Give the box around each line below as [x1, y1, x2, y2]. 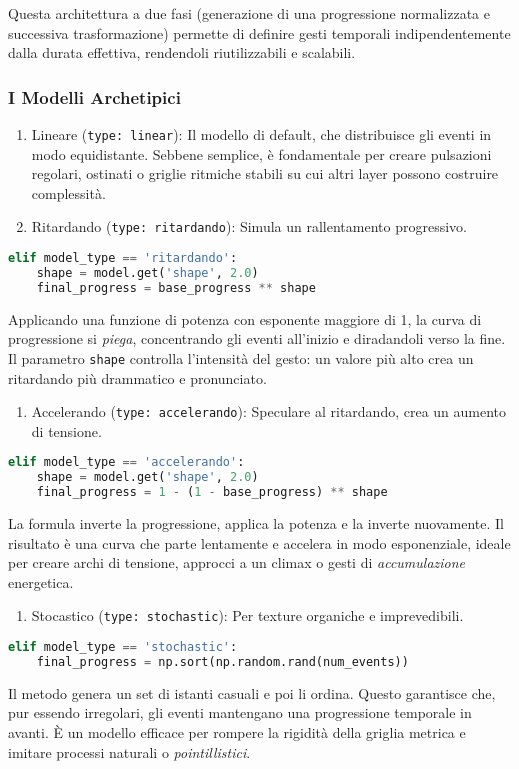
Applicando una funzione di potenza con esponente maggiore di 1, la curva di [8, 308, 482, 329]
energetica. [8, 571, 74, 592]
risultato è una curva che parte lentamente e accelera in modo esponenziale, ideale [8, 532, 511, 553]
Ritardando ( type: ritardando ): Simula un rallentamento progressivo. [31, 216, 467, 237]
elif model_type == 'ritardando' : [8, 251, 238, 266]
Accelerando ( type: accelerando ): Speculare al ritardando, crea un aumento [31, 401, 507, 422]
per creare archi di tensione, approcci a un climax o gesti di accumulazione [8, 552, 466, 573]
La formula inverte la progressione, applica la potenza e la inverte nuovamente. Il [8, 513, 504, 534]
